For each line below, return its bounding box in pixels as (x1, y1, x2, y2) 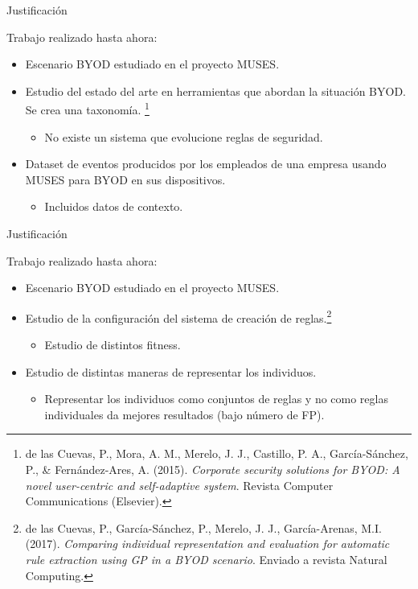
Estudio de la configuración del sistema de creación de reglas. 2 (25, 307, 332, 326)
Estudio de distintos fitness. (44, 336, 181, 353)
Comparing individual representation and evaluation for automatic (64, 535, 390, 552)
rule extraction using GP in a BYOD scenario (25, 550, 253, 567)
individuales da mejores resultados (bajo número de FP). (44, 406, 325, 422)
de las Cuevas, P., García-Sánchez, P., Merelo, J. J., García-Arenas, (25, 519, 358, 536)
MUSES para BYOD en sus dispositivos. (25, 171, 226, 187)
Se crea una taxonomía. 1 (25, 99, 150, 118)
